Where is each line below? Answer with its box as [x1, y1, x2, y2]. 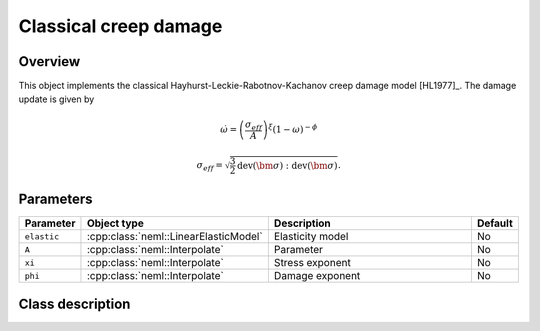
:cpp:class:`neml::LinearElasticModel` [86, 230, 264, 244]
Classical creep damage [18, 15, 223, 37]
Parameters [18, 191, 93, 208]
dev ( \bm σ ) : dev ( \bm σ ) [236, 160, 338, 171]
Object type [86, 216, 144, 230]
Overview [18, 53, 81, 70]
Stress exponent [273, 256, 352, 270]
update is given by [18, 93, 95, 105]
